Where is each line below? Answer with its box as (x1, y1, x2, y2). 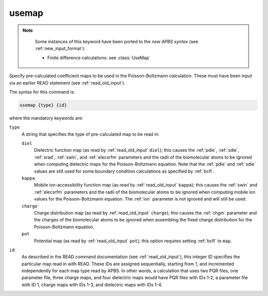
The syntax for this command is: (9, 89, 75, 95)
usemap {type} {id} (19, 102, 67, 108)
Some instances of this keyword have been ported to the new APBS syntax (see (35, 38, 199, 44)
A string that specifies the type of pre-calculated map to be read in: (21, 131, 160, 137)
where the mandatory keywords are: (9, 115, 83, 121)
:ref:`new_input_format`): (35, 45, 85, 52)
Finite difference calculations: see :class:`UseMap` (47, 55, 151, 61)
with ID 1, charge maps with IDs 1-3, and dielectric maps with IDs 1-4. (21, 282, 163, 288)
